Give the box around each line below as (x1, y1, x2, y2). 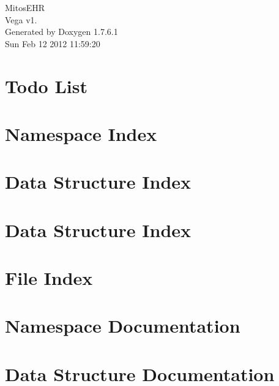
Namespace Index (5, 121, 157, 146)
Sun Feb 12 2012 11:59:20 (5, 37, 100, 50)
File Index (5, 265, 93, 290)
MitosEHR (5, 1, 45, 13)
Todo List (5, 73, 87, 98)
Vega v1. (5, 13, 37, 26)
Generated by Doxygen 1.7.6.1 (5, 25, 118, 38)
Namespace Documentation (5, 313, 240, 338)
